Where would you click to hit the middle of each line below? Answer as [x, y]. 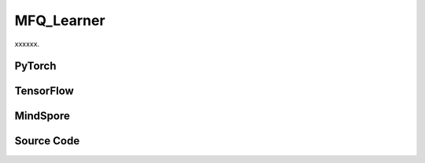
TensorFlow [44, 91]
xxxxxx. [27, 44]
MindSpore [42, 116]
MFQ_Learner [60, 20]
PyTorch [35, 66]
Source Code [47, 141]
